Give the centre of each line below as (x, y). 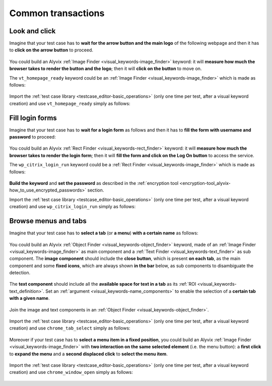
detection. (20, 273)
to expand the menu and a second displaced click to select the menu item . (89, 354)
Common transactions (57, 13)
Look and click (32, 31)
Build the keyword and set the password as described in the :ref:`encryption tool (94, 183)
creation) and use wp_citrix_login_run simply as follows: (73, 207)
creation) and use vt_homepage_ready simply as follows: (70, 103)
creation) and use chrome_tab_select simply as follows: (70, 328)
